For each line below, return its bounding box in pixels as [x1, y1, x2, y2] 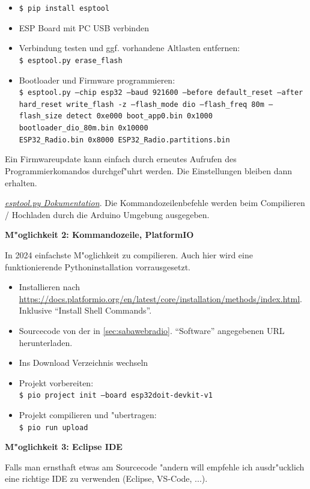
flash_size [19, 112, 62, 121]
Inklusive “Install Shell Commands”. [19, 304, 152, 317]
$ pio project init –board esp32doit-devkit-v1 [19, 391, 213, 400]
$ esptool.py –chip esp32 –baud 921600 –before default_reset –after [19, 88, 303, 97]
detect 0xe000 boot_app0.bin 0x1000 [66, 112, 213, 121]
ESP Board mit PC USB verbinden [19, 21, 149, 34]
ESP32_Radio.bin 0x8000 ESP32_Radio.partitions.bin [19, 135, 230, 144]
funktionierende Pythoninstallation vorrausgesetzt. [5, 260, 190, 273]
